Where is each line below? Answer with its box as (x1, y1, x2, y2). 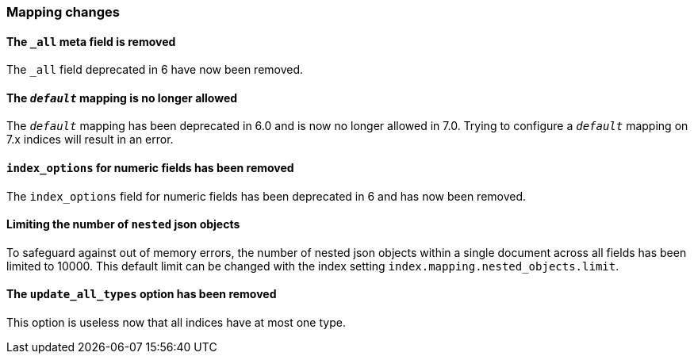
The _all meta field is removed (6, 34, 176, 48)
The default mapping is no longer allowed (6, 90, 238, 105)
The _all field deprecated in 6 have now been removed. (6, 63, 304, 77)
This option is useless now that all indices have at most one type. (6, 316, 346, 330)
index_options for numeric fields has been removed (6, 161, 294, 175)
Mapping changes (6, 4, 120, 20)
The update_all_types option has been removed (6, 287, 277, 301)
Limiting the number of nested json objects (6, 217, 240, 232)
